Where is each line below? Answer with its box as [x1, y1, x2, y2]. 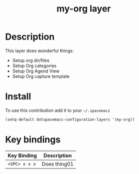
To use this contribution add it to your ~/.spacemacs [5, 107, 111, 113]
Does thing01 [41, 160, 74, 167]
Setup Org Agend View [12, 68, 60, 74]
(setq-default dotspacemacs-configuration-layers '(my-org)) [5, 117, 135, 122]
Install [5, 91, 31, 102]
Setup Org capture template [12, 73, 70, 79]
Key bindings [5, 133, 61, 145]
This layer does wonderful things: [5, 47, 74, 53]
